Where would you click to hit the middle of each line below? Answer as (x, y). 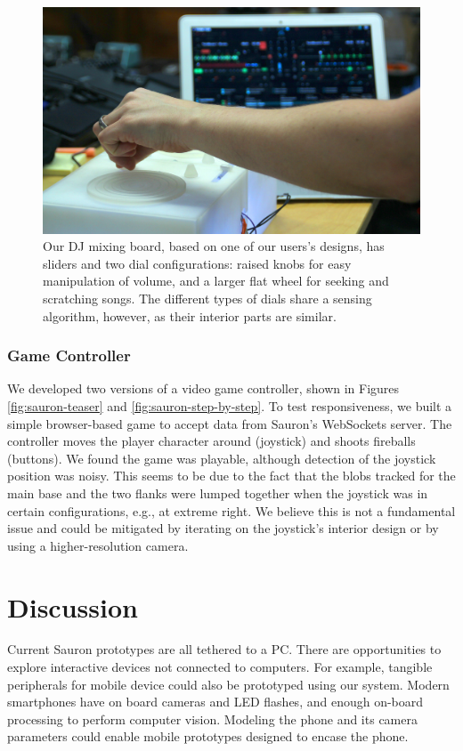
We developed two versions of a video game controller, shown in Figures (203, 388)
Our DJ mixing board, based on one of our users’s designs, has (214, 246)
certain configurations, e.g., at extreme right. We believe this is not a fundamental (231, 510)
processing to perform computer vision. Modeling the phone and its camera (212, 719)
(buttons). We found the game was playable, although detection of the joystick (222, 458)
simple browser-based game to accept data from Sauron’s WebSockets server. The (230, 423)
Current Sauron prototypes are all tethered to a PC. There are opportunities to (224, 649)
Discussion (73, 606)
